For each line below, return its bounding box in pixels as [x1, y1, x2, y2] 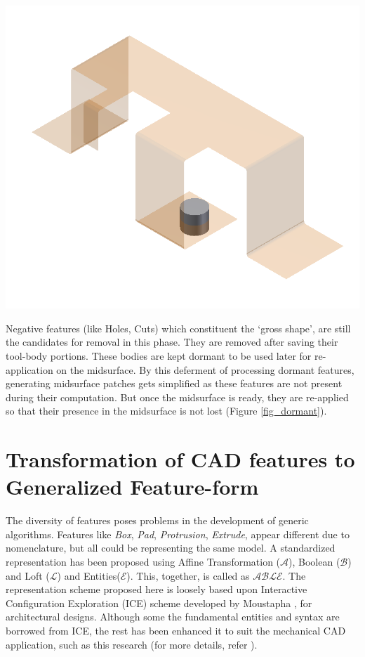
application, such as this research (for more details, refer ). [6, 637, 258, 651]
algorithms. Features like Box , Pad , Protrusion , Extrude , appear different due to [6, 526, 350, 541]
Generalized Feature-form [6, 472, 259, 501]
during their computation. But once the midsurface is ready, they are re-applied [6, 389, 349, 404]
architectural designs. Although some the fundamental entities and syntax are [6, 609, 340, 624]
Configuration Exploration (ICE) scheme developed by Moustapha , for [6, 595, 312, 610]
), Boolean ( [288, 554, 340, 569]
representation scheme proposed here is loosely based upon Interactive [6, 582, 307, 597]
